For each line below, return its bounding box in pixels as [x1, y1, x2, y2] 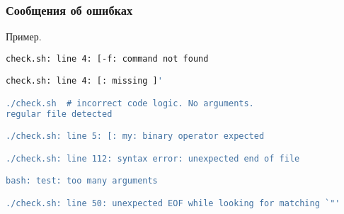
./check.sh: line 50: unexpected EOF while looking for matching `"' [6, 198, 340, 208]
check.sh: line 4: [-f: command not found [6, 53, 209, 64]
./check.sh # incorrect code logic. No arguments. [6, 98, 254, 108]
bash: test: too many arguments [6, 176, 158, 186]
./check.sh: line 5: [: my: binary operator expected [6, 131, 265, 142]
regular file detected [6, 108, 113, 119]
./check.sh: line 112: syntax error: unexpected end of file [6, 153, 300, 164]
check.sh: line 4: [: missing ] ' [6, 76, 163, 86]
